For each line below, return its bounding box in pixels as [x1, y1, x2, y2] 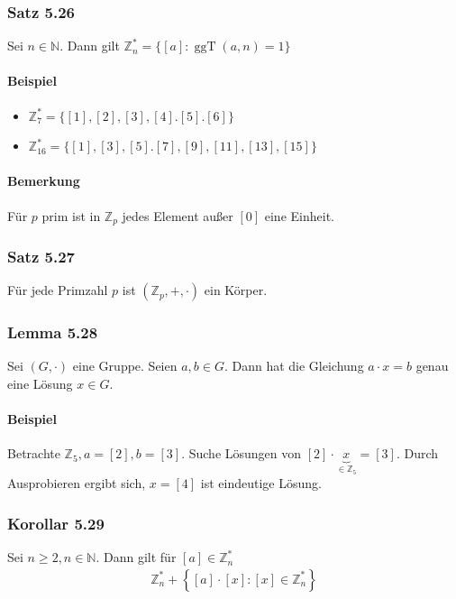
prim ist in [41, 206, 101, 225]
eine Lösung [7, 374, 73, 393]
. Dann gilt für [96, 548, 177, 567]
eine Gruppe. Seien [72, 356, 178, 375]
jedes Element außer [122, 206, 233, 225]
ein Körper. [204, 281, 268, 299]
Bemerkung [7, 171, 80, 190]
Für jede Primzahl [7, 281, 108, 299]
